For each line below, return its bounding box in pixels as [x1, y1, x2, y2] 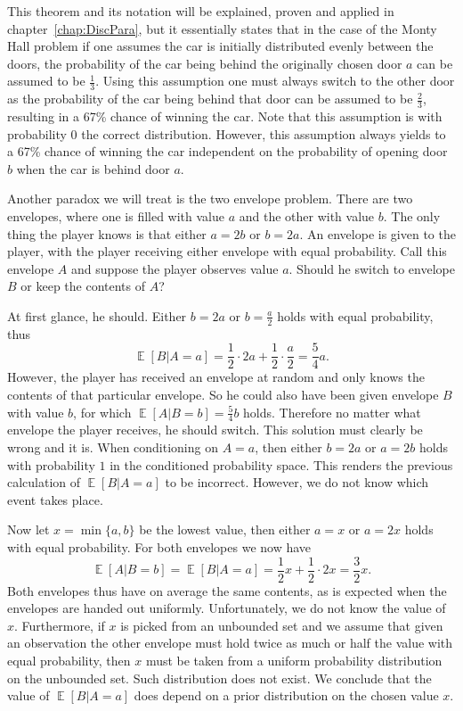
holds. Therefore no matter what [243, 402, 421, 421]
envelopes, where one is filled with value [7, 207, 225, 225]
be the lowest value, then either [139, 520, 311, 539]
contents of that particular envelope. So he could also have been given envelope [7, 385, 439, 404]
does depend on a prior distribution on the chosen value [134, 686, 439, 705]
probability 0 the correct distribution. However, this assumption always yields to [7, 124, 446, 143]
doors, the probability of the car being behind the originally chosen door [7, 54, 402, 72]
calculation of [7, 473, 81, 492]
